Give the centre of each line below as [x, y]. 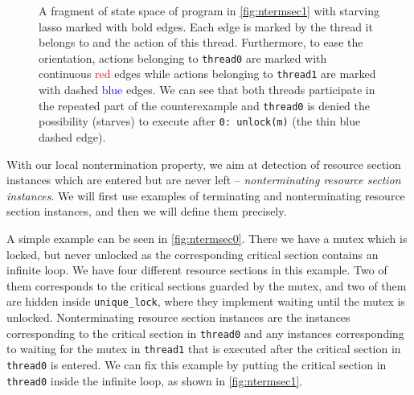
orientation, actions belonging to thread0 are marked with [183, 58]
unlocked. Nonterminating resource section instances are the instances [178, 317]
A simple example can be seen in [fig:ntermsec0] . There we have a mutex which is [207, 238]
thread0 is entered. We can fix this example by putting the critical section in [197, 364]
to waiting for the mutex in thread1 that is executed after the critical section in [204, 349]
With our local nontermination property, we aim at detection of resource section [204, 164]
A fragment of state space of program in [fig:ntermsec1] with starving [209, 10]
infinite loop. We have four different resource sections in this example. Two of [197, 270]
